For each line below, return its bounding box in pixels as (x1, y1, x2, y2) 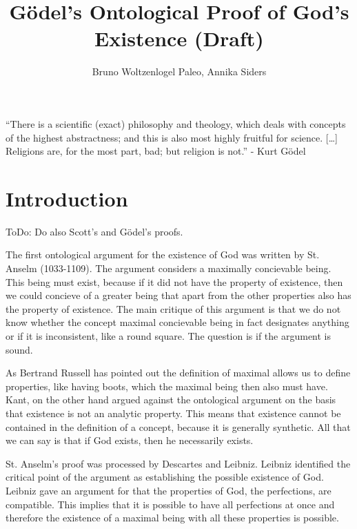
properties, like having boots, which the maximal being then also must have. (6, 378, 328, 393)
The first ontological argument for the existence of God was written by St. (6, 247, 320, 262)
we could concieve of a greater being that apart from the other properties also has (6, 288, 351, 302)
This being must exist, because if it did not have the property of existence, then (6, 274, 343, 289)
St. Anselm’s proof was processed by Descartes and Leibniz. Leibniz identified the (6, 456, 351, 470)
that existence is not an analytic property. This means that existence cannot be (6, 405, 341, 420)
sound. (6, 342, 33, 356)
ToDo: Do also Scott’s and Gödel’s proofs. (6, 224, 183, 238)
